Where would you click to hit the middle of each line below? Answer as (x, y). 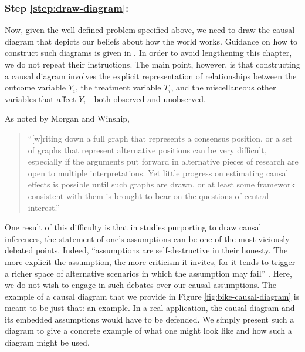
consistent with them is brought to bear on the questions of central (148, 195)
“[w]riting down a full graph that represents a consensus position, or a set (160, 138)
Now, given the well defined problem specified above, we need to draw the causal (150, 30)
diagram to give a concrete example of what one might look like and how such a (148, 331)
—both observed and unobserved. (146, 98)
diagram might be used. (47, 342)
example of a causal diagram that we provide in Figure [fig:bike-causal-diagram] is (152, 296)
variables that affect (40, 98)
